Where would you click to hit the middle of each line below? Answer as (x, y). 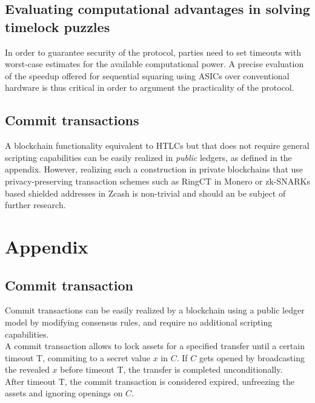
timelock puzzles (58, 26)
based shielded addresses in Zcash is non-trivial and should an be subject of (145, 193)
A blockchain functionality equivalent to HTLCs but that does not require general (157, 146)
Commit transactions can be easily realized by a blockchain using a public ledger (155, 310)
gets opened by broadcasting (252, 357)
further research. (35, 205)
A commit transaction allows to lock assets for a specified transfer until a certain (155, 346)
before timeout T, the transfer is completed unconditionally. (171, 369)
